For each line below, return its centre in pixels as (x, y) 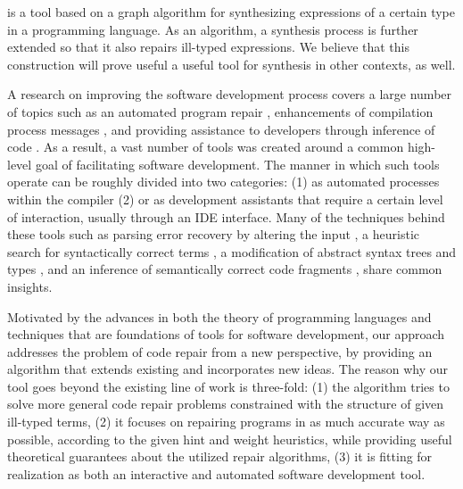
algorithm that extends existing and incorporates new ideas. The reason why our (228, 369)
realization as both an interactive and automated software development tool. (216, 473)
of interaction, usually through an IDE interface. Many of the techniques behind (226, 216)
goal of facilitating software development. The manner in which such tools (237, 164)
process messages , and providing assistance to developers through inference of (221, 129)
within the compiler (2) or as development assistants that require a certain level (225, 199)
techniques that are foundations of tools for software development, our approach (226, 334)
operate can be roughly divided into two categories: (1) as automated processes (223, 182)
